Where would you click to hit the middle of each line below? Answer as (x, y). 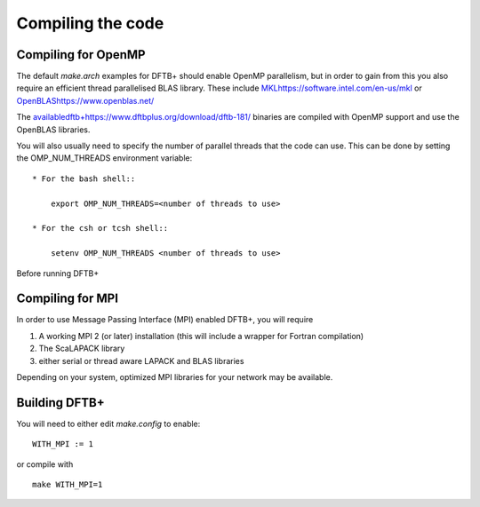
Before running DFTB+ (58, 273)
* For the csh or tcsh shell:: (100, 228)
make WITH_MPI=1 (68, 485)
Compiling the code (90, 23)
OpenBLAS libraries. (53, 130)
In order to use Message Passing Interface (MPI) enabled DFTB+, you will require (165, 320)
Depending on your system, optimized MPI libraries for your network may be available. (175, 377)
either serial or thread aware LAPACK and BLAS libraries (141, 360)
